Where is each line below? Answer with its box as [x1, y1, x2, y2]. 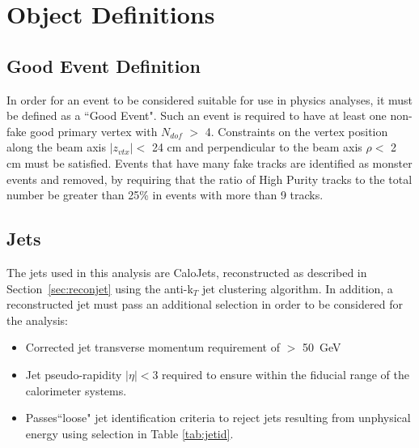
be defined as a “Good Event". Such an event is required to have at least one [6, 107, 387, 124]
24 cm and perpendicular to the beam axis [151, 139, 362, 156]
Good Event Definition [6, 53, 201, 78]
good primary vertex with [30, 122, 158, 139]
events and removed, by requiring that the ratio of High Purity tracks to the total [6, 170, 413, 187]
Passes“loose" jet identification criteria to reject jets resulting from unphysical [25, 409, 411, 426]
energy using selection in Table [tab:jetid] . [25, 425, 234, 442]
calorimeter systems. [25, 382, 127, 399]
